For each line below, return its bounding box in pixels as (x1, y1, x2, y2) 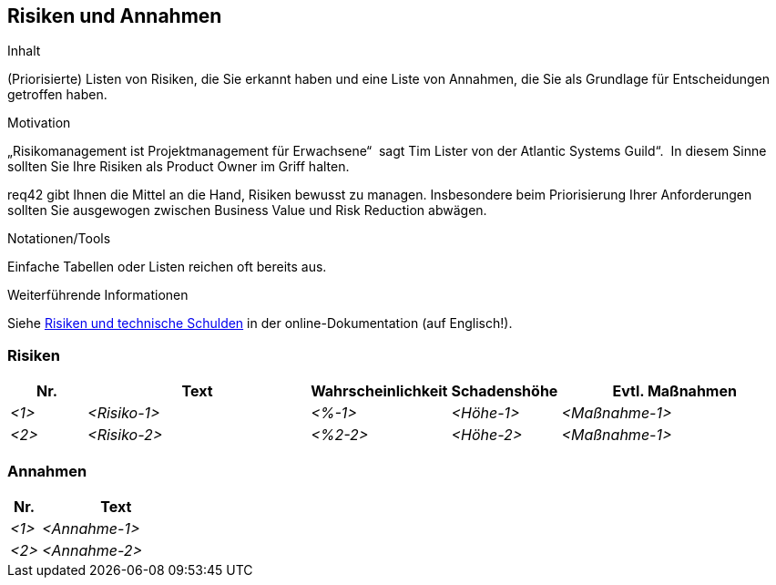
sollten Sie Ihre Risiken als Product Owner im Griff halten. (7, 159, 350, 175)
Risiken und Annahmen (7, 5, 222, 27)
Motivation (7, 115, 71, 131)
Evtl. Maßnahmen (612, 382, 737, 401)
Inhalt (7, 43, 41, 59)
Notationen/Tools (7, 231, 111, 247)
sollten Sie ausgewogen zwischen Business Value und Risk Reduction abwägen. (7, 202, 487, 219)
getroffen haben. (7, 87, 107, 103)
